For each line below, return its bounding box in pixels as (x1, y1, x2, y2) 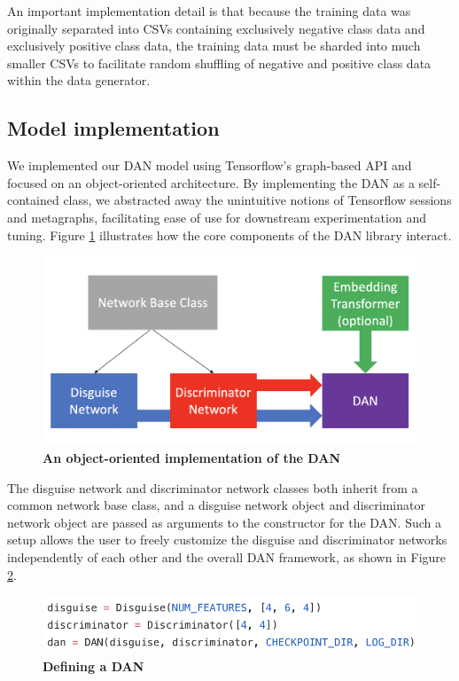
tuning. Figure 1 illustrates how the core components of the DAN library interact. (7, 225, 452, 244)
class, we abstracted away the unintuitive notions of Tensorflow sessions (63, 191, 452, 209)
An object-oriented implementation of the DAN (43, 448, 341, 466)
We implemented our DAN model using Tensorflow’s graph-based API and (7, 156, 412, 175)
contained (7, 191, 59, 209)
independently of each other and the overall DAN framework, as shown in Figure (7, 547, 447, 566)
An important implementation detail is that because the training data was (7, 2, 411, 20)
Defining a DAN (43, 656, 144, 675)
